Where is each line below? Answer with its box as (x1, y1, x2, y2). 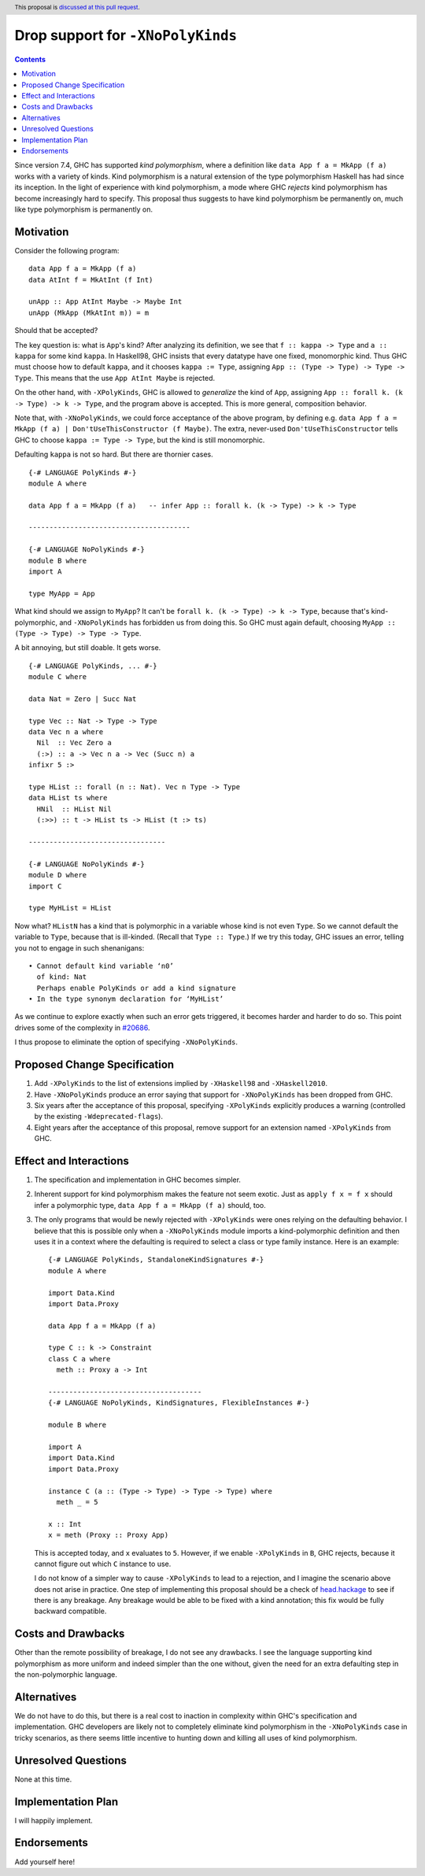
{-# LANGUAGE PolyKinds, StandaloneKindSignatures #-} (48, 1255, 264, 1265)
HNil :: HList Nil (36, 804, 112, 814)
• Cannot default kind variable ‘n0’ (28, 961, 175, 970)
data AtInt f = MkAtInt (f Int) (28, 275, 153, 284)
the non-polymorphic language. (14, 1670, 117, 1679)
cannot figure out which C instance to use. (34, 1559, 172, 1568)
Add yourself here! (14, 1857, 76, 1867)
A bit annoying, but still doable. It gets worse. (14, 643, 161, 652)
